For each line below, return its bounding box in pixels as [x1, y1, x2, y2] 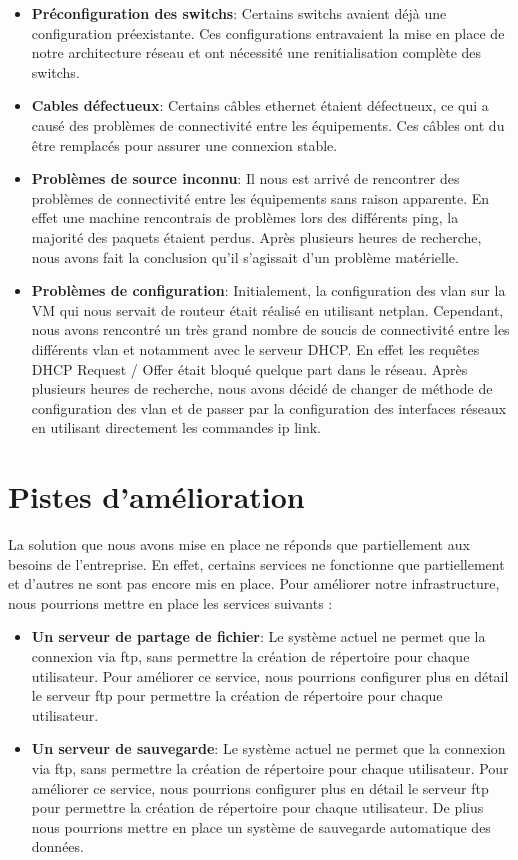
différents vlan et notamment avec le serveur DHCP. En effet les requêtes [31, 338, 480, 359]
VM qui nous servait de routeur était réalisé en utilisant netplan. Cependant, [31, 299, 504, 320]
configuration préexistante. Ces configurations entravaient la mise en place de [31, 22, 505, 43]
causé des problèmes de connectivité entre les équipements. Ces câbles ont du [31, 114, 505, 135]
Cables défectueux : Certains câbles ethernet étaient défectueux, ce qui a [31, 95, 489, 116]
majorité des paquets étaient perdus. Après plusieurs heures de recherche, [31, 226, 482, 247]
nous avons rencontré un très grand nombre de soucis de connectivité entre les [31, 319, 510, 340]
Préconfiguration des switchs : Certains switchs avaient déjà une [31, 3, 447, 23]
